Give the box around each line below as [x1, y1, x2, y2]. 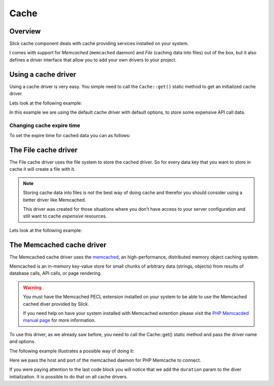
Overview [9, 27, 41, 36]
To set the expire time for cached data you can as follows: [9, 133, 130, 139]
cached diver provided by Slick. [23, 301, 89, 307]
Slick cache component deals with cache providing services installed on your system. [9, 41, 189, 47]
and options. [9, 338, 36, 345]
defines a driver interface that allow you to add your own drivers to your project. [9, 56, 177, 63]
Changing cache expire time [9, 122, 81, 129]
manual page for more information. [23, 317, 96, 324]
